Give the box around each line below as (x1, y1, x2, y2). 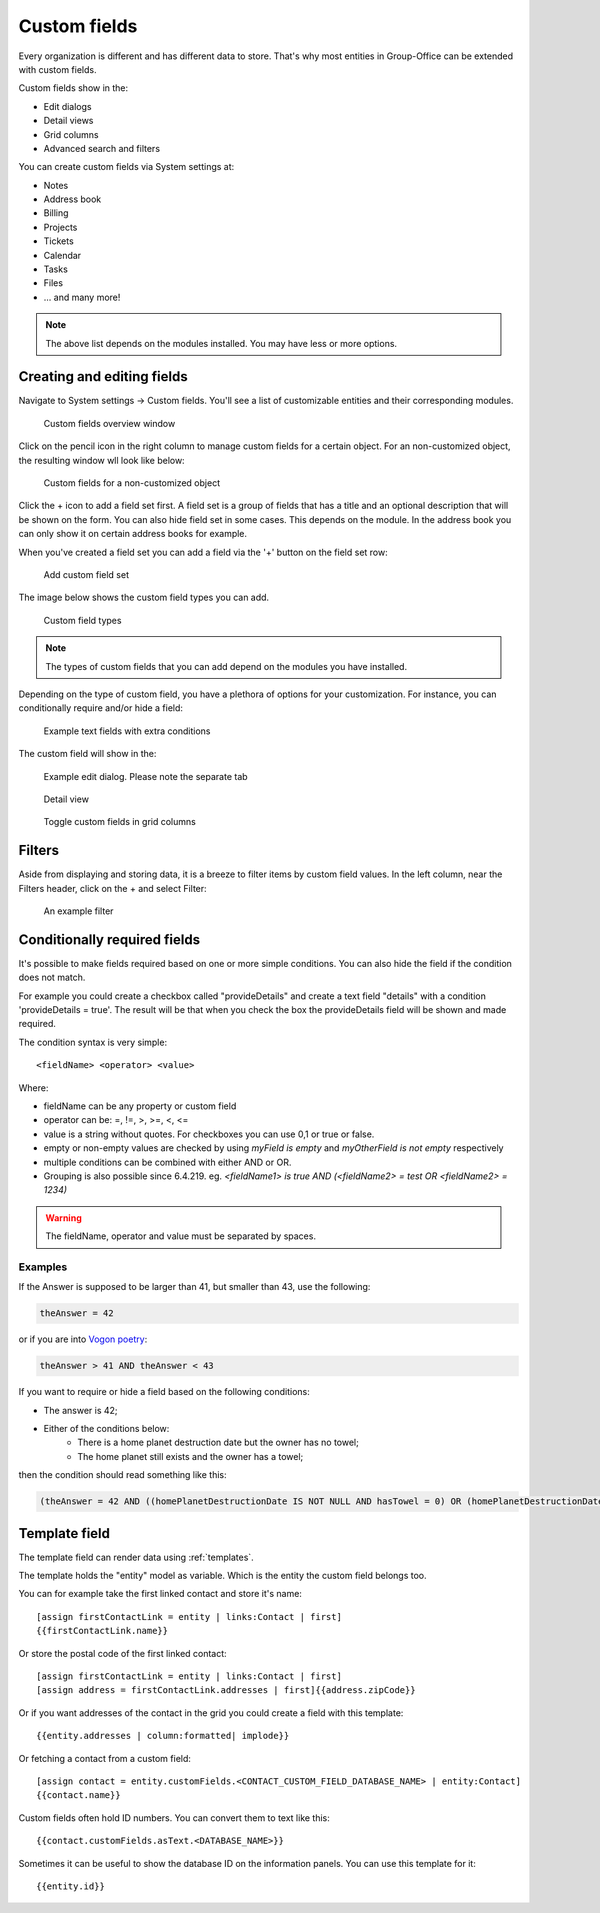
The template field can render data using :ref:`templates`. (18, 1551, 254, 1563)
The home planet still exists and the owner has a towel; (77, 1450, 304, 1462)
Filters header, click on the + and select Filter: (18, 882, 207, 894)
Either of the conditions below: (43, 1423, 170, 1434)
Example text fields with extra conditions (43, 725, 211, 737)
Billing (43, 207, 69, 219)
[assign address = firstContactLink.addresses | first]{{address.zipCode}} (36, 1685, 416, 1696)
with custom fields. (18, 63, 97, 75)
